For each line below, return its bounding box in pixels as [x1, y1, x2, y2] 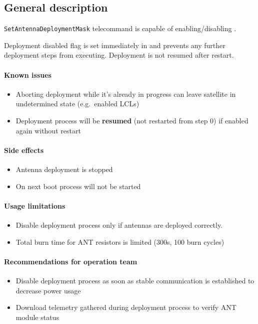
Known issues [4, 69, 51, 80]
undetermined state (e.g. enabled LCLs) [15, 98, 139, 109]
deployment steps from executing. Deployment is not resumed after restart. [4, 50, 234, 60]
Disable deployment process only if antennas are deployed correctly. [15, 220, 223, 230]
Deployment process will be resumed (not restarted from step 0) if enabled [15, 115, 248, 126]
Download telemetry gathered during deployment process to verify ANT [15, 302, 236, 312]
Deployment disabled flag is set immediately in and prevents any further [4, 40, 225, 50]
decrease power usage [15, 285, 81, 295]
